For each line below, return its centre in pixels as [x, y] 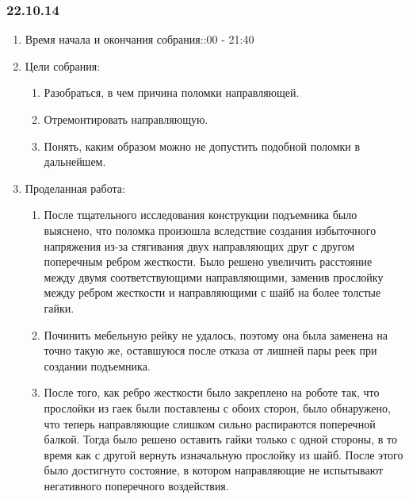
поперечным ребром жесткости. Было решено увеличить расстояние [208, 261]
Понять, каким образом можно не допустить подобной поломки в [202, 146]
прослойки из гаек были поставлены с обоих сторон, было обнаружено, [217, 407]
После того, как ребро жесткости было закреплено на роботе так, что [212, 392]
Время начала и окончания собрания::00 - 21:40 [140, 39]
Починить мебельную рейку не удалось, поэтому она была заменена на [216, 334]
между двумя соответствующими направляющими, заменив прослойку [214, 276]
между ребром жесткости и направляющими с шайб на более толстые [212, 292]
